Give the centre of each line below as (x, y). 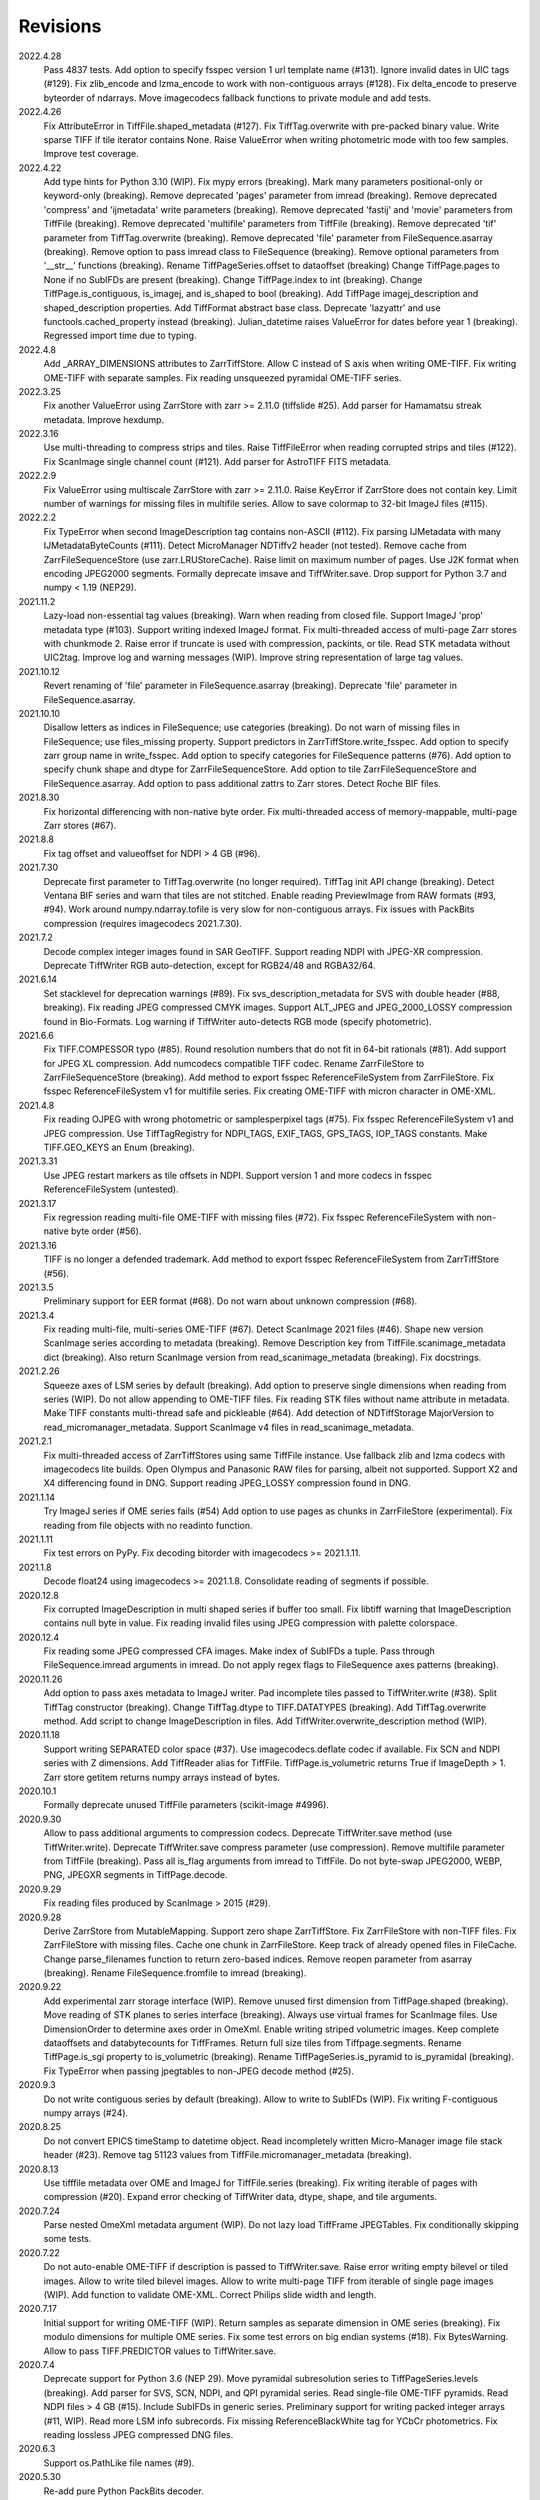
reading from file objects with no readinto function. (148, 1525)
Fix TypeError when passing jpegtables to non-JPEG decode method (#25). (199, 2071)
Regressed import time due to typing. (120, 336)
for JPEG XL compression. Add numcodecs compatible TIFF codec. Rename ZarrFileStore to (234, 1063)
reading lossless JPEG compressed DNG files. (138, 2434)
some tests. (67, 2239)
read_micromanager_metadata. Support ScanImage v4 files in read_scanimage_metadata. (229, 1427)
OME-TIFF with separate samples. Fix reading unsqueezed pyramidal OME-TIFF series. (222, 377)
